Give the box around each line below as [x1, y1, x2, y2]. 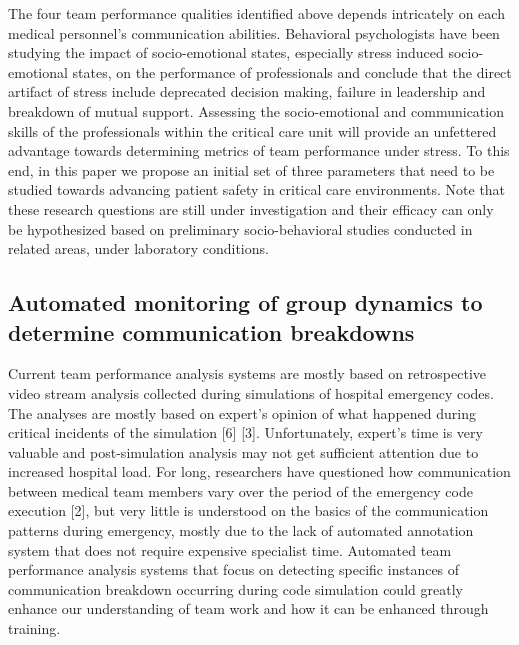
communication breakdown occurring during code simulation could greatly [8, 578, 463, 599]
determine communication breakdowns [8, 316, 415, 347]
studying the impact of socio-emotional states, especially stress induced [8, 42, 444, 63]
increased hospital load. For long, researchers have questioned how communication [8, 461, 511, 482]
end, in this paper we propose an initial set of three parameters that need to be [8, 159, 495, 180]
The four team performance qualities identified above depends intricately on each [8, 3, 505, 23]
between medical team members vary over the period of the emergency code [8, 480, 473, 501]
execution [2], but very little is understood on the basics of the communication [8, 500, 489, 521]
